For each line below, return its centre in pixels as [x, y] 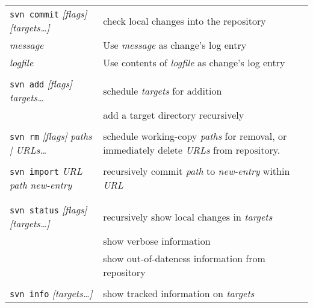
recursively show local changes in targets [188, 216]
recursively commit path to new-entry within [197, 171]
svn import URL [46, 171]
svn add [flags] [41, 83]
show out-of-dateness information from [184, 258]
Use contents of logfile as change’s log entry [194, 62]
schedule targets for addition [163, 90]
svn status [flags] [48, 209]
